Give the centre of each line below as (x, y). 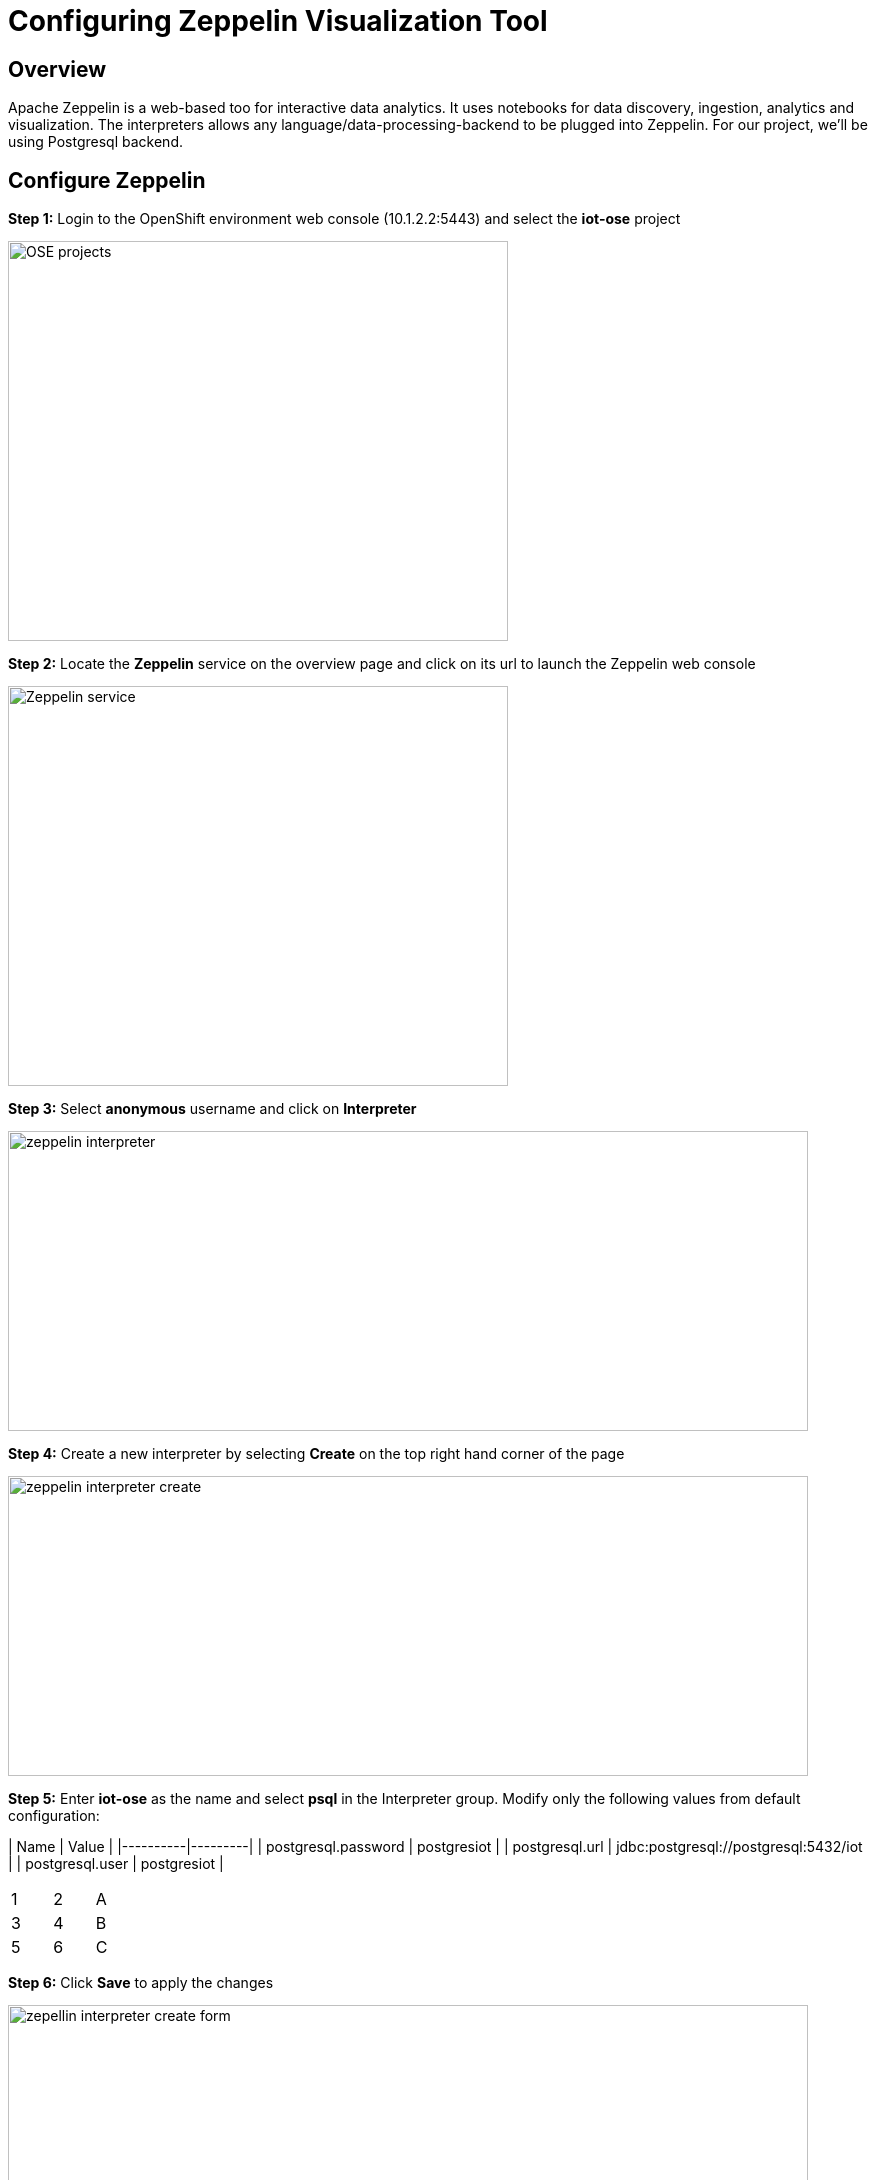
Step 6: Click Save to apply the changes (141, 1983)
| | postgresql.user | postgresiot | (116, 1864)
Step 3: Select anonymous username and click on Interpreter (212, 1109)
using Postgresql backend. (95, 142)
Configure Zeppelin (107, 180)
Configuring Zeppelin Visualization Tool (278, 21)
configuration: (54, 1816)
